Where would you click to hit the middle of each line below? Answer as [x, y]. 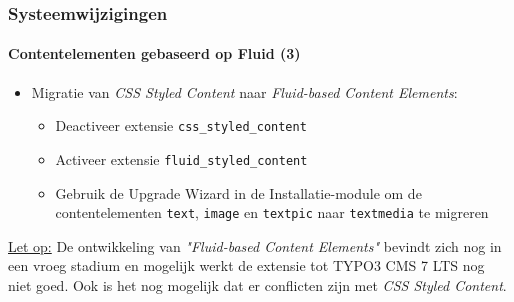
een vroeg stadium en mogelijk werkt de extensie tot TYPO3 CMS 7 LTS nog [246, 265]
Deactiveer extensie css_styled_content [181, 125]
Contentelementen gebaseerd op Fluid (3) [154, 53]
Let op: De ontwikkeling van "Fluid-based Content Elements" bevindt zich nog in [255, 245]
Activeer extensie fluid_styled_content [181, 158]
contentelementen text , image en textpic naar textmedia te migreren [272, 212]
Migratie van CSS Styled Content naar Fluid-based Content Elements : [244, 91]
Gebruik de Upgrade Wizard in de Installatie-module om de [238, 192]
